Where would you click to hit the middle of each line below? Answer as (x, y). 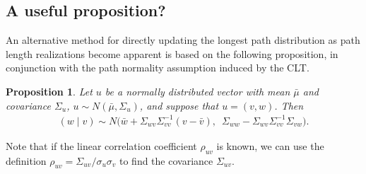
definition (26, 160)
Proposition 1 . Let (49, 91)
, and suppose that (179, 105)
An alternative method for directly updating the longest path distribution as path (183, 40)
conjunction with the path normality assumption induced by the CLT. (158, 68)
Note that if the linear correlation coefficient (101, 145)
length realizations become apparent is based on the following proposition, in (172, 53)
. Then (289, 105)
